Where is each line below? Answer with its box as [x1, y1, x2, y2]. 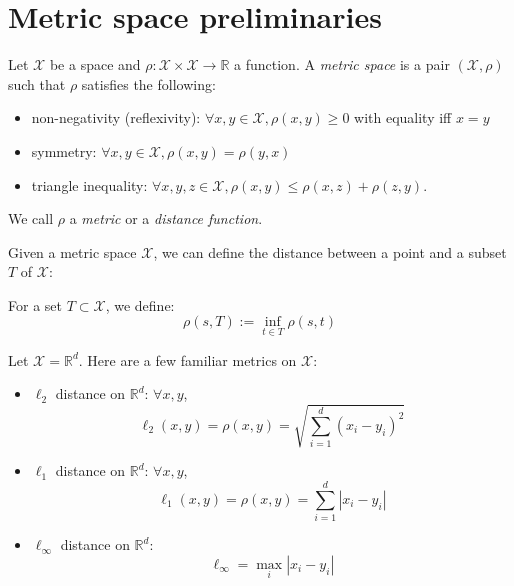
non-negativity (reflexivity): [31, 107, 201, 128]
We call [8, 208, 54, 229]
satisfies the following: [81, 73, 216, 94]
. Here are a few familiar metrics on [78, 349, 297, 370]
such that [8, 73, 66, 94]
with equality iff [354, 107, 452, 128]
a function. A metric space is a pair [234, 54, 450, 75]
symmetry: [31, 140, 97, 161]
